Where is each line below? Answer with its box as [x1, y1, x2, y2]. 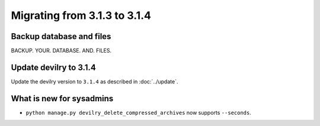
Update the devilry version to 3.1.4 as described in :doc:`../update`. [11, 77, 178, 85]
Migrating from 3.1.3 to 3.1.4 [11, 9, 151, 22]
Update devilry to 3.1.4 [11, 62, 96, 72]
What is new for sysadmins [11, 93, 114, 104]
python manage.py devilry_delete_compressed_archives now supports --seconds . [25, 109, 251, 116]
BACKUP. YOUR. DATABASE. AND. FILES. [11, 47, 112, 54]
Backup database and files [11, 31, 111, 41]
